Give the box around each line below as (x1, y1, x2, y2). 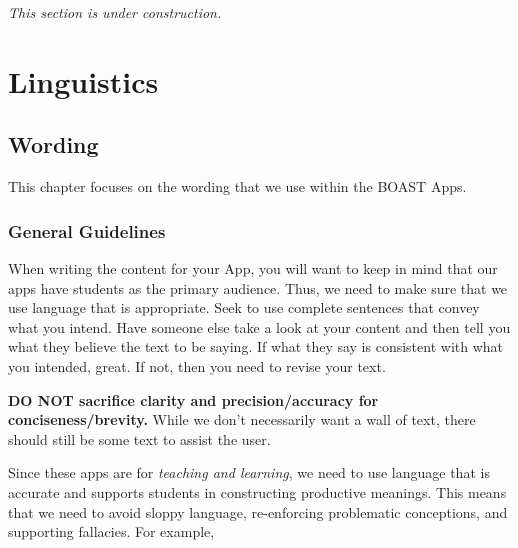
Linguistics (8, 60, 159, 101)
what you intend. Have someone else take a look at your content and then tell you (8, 316, 511, 337)
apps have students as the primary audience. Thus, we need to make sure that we (8, 277, 508, 298)
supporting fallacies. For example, (8, 521, 215, 542)
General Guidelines (8, 218, 166, 243)
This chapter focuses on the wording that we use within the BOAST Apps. (8, 176, 467, 197)
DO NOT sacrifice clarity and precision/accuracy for (8, 389, 379, 410)
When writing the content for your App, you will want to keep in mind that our (8, 257, 498, 278)
